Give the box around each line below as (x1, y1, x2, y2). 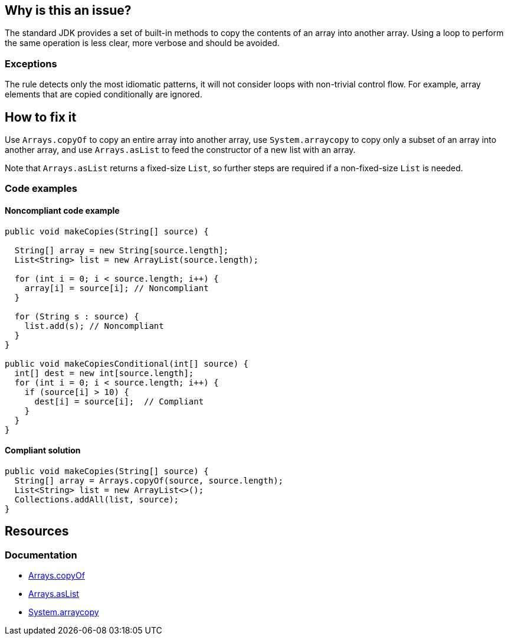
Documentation (5, 548, 77, 561)
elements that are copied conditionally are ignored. (5, 89, 202, 100)
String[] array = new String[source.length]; (14, 245, 229, 255)
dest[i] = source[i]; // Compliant (34, 396, 204, 406)
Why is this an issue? (5, 3, 132, 18)
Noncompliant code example (5, 205, 120, 215)
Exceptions (5, 57, 57, 70)
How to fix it (5, 109, 77, 125)
